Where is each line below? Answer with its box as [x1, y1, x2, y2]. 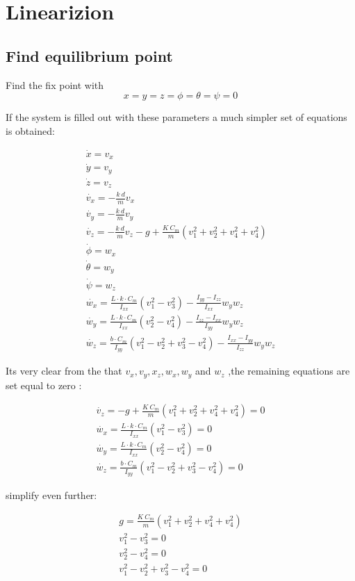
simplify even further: [6, 488, 97, 502]
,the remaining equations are [228, 363, 350, 378]
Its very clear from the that [6, 363, 122, 378]
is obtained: [6, 123, 55, 138]
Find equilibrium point [6, 44, 173, 66]
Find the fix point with [6, 77, 104, 92]
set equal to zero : [6, 377, 82, 392]
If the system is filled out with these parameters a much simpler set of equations [6, 110, 347, 124]
